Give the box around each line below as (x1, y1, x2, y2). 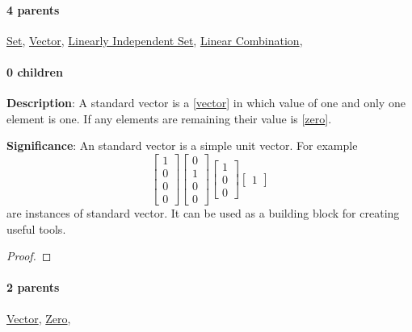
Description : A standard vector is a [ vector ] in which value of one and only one (6, 94, 406, 111)
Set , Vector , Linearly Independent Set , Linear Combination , (6, 31, 303, 48)
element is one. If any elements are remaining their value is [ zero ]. (6, 110, 332, 127)
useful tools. (6, 220, 66, 237)
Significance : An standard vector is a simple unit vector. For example (6, 137, 358, 154)
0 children (6, 63, 63, 80)
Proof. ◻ (6, 247, 52, 264)
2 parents (6, 279, 60, 296)
